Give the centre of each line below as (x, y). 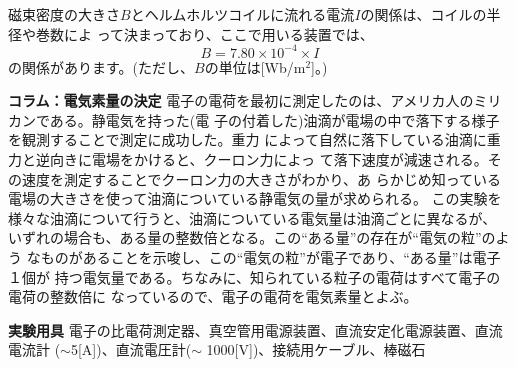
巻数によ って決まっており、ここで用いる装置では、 (204, 33)
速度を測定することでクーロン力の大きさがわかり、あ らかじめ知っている (261, 178)
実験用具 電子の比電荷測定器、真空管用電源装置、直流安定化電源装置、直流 (255, 329)
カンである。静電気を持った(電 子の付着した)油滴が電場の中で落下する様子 (254, 119)
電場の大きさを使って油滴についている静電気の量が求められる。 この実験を (255, 198)
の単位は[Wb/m (255, 66)
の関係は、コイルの (423, 14)
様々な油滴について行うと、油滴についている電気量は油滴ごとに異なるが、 (252, 217)
